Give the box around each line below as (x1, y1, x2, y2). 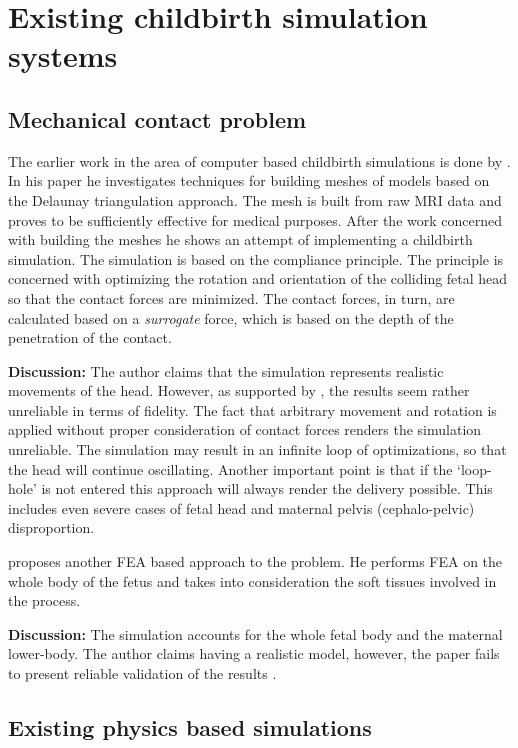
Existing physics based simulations (8, 712, 372, 742)
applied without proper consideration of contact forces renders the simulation (8, 419, 482, 440)
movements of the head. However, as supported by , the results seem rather (8, 380, 470, 401)
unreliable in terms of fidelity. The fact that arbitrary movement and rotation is (8, 399, 497, 420)
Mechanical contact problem (8, 103, 307, 134)
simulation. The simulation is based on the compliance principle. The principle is (8, 248, 504, 269)
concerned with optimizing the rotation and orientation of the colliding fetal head (8, 268, 508, 289)
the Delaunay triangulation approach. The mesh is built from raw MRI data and (8, 189, 502, 210)
